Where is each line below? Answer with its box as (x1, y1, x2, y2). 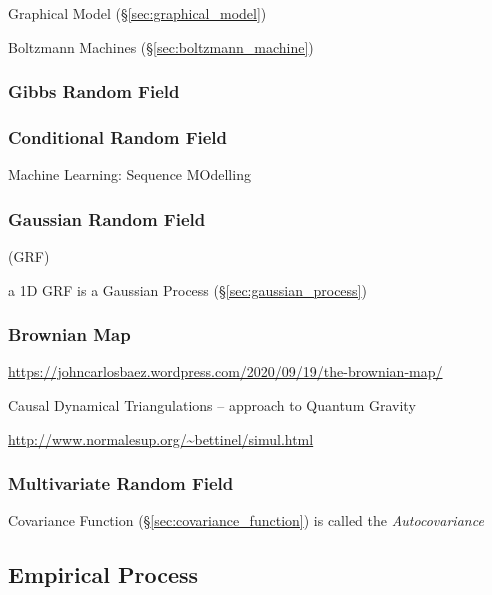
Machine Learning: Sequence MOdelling (8, 164, 251, 185)
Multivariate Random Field (8, 471, 234, 496)
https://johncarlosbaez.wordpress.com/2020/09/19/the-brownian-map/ (8, 361, 443, 382)
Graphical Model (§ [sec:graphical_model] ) (8, 3, 267, 23)
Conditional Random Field (8, 124, 228, 149)
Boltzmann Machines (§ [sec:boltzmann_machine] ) (8, 36, 314, 57)
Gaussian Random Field (8, 206, 206, 231)
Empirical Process (8, 559, 199, 590)
